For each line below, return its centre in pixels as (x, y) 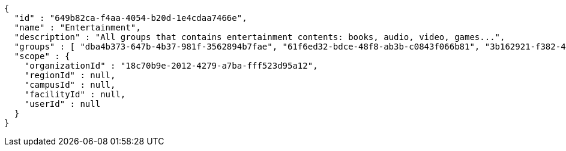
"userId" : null (62, 104)
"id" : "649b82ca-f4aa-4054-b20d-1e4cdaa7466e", (131, 18)
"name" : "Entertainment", (77, 27)
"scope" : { (42, 56)
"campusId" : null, (70, 85)
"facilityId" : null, (75, 94)
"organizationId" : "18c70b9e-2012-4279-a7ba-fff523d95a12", (171, 66)
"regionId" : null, (70, 75)
